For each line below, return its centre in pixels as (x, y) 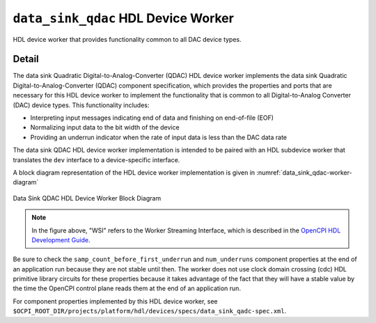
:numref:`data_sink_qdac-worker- (304, 172)
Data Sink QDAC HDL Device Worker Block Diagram (87, 198)
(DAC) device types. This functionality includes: (81, 105)
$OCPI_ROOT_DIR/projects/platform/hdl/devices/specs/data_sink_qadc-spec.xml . (150, 311)
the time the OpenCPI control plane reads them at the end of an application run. (127, 288)
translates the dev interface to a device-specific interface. (96, 159)
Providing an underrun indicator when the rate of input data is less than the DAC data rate (159, 137)
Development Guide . (61, 239)
